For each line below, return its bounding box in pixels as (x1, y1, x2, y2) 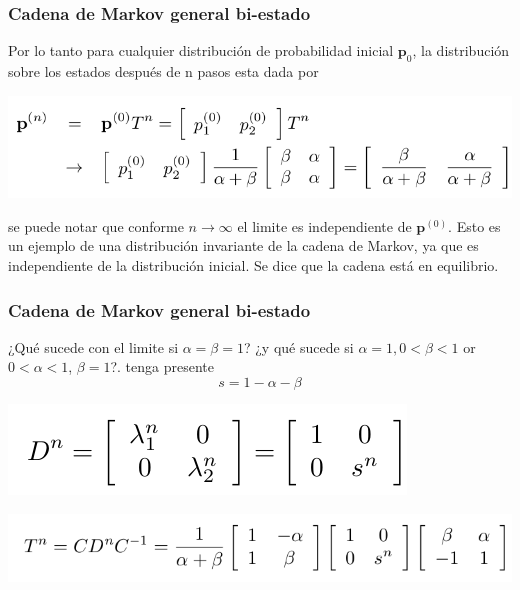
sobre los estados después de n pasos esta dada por (8, 61, 319, 82)
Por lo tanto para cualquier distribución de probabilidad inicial (8, 40, 394, 61)
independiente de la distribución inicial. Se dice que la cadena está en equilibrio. (8, 254, 499, 275)
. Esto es (448, 215, 501, 236)
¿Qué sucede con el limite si (8, 336, 179, 357)
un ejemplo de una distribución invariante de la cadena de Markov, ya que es (8, 235, 479, 256)
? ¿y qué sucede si (243, 336, 354, 357)
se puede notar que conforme (8, 215, 184, 236)
